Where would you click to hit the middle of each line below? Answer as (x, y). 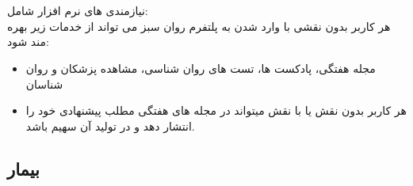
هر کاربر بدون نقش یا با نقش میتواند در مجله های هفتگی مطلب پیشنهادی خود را (216, 110)
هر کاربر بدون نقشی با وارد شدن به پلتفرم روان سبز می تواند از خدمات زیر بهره (199, 26)
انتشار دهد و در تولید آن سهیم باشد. (110, 125)
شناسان (44, 84)
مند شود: (28, 42)
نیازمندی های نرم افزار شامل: (78, 11)
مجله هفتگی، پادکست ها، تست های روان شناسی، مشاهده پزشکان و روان (201, 68)
